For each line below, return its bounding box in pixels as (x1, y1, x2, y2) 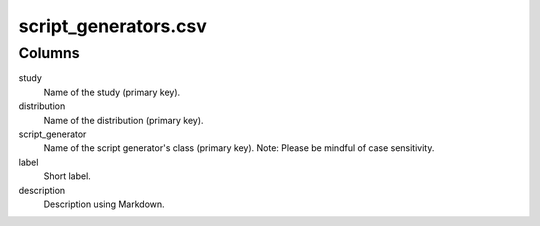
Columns (18, 44, 80, 62)
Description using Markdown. (43, 198, 165, 210)
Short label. (43, 170, 92, 182)
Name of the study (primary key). (43, 86, 181, 98)
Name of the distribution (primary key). (43, 114, 204, 126)
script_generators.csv (18, 15, 207, 37)
